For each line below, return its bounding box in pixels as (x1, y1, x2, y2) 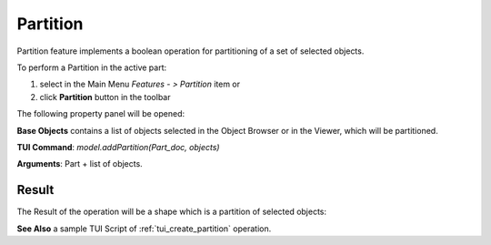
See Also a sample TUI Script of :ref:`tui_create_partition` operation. (16, 223, 272, 234)
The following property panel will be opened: (16, 108, 185, 119)
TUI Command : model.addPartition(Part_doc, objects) (16, 141, 220, 152)
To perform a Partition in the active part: (16, 62, 167, 73)
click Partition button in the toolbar (39, 91, 171, 102)
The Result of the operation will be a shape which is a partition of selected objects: (16, 206, 327, 218)
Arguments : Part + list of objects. (16, 158, 143, 169)
